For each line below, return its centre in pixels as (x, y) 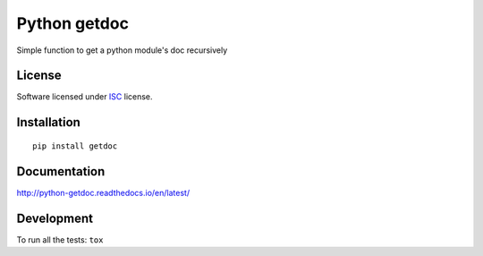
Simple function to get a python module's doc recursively (122, 50)
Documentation (61, 171)
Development (55, 218)
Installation (48, 122)
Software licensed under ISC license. (85, 97)
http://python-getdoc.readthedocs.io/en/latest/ (103, 192)
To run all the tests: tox (60, 239)
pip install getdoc (75, 146)
